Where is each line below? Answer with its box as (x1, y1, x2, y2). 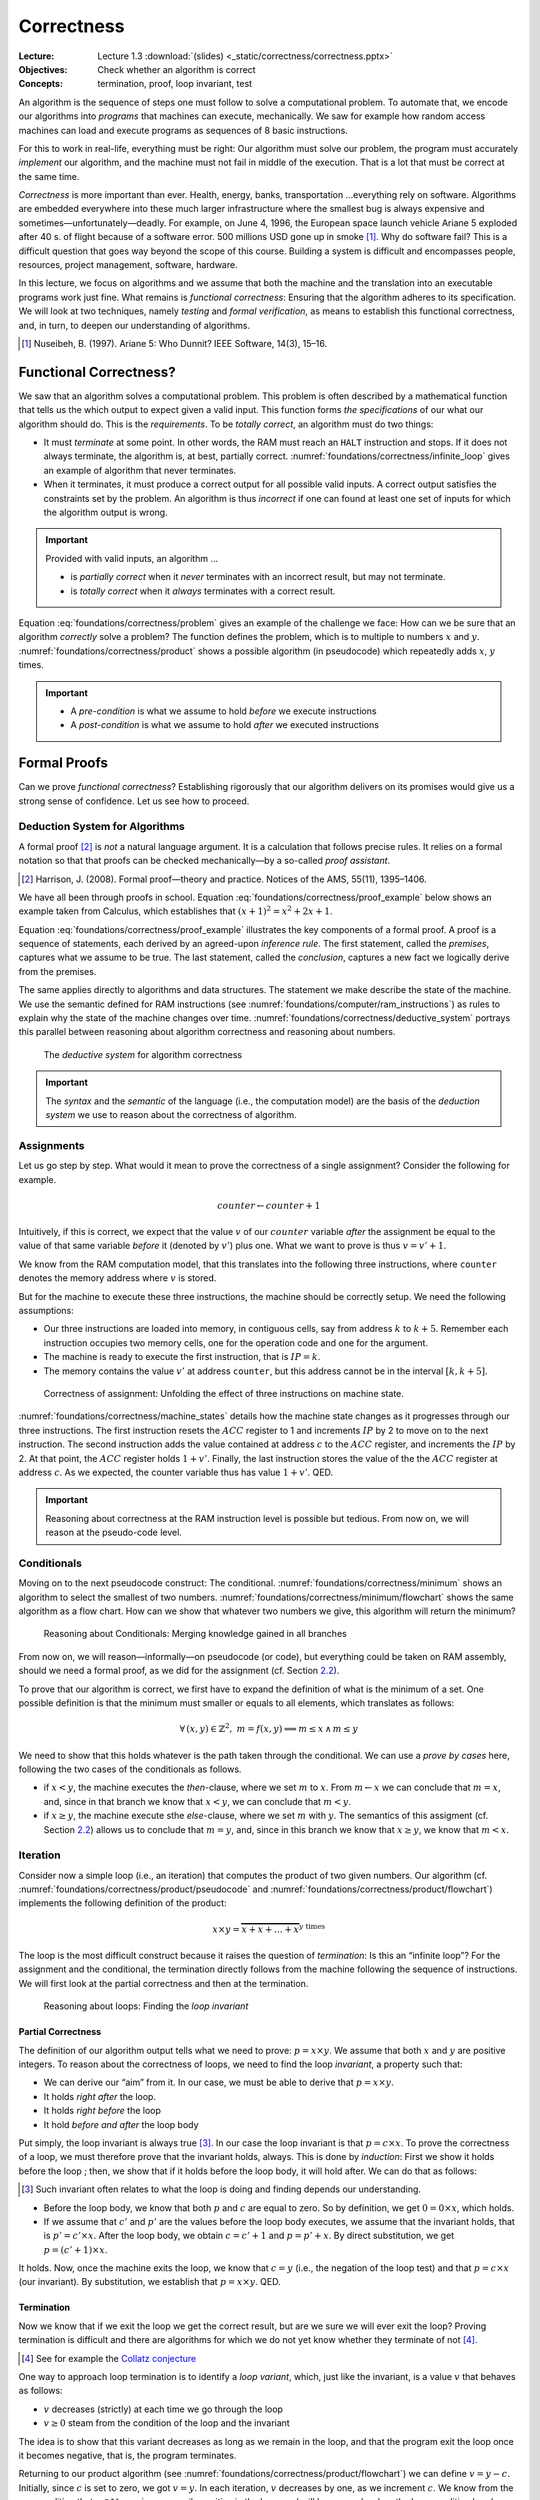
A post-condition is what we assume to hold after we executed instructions (70, 719, 380, 731)
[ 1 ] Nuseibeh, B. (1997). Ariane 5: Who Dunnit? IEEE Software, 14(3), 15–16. (21, 337, 328, 349)
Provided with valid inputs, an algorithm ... (45, 552, 219, 564)
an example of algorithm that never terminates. (43, 464, 237, 476)
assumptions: (18, 1305, 74, 1317)
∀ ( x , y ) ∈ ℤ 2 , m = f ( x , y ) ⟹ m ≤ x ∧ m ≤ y (179, 1721, 359, 1735)
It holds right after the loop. (43, 2090, 157, 2102)
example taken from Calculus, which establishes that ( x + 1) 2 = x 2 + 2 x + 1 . (18, 904, 334, 917)
